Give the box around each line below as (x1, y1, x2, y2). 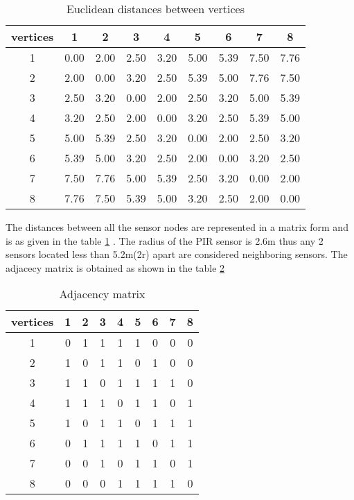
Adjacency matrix (59, 286, 145, 302)
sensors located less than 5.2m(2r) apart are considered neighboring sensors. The (6, 247, 348, 261)
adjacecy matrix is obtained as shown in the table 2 (6, 260, 225, 275)
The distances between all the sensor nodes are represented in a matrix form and (6, 220, 348, 234)
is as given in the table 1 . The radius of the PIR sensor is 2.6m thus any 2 (6, 233, 324, 248)
